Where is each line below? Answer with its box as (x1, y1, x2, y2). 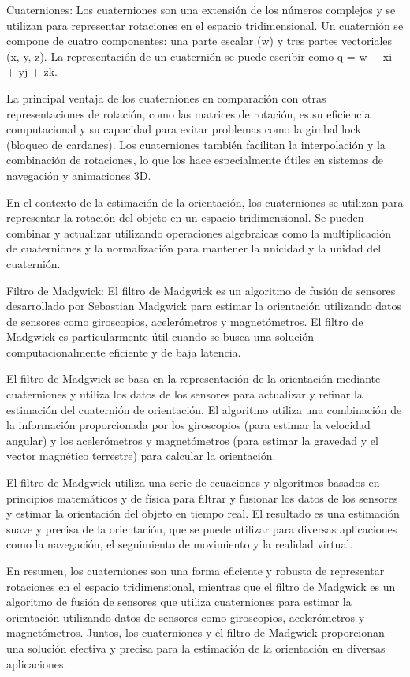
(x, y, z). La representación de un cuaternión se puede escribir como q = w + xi (6, 47, 393, 64)
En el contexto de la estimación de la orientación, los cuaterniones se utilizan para (6, 193, 404, 210)
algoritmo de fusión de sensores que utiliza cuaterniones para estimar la (6, 593, 352, 610)
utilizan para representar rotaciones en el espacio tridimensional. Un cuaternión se (6, 17, 404, 33)
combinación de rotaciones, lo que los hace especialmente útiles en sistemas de (6, 151, 384, 168)
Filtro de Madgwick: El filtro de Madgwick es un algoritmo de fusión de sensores (6, 282, 396, 298)
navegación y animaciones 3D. (6, 166, 151, 183)
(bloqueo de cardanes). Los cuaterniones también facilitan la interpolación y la (6, 136, 386, 152)
